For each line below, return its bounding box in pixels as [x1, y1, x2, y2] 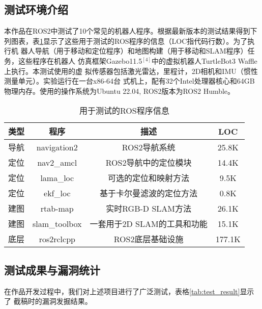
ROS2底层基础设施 [113, 233, 184, 245]
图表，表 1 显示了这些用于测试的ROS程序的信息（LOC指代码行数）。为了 [11, 35, 248, 46]
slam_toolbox [33, 217, 82, 229]
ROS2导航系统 [122, 141, 176, 153]
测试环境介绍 [4, 2, 68, 17]
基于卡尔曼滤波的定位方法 [100, 187, 198, 199]
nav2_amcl [37, 156, 77, 168]
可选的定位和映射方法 [108, 172, 190, 184]
